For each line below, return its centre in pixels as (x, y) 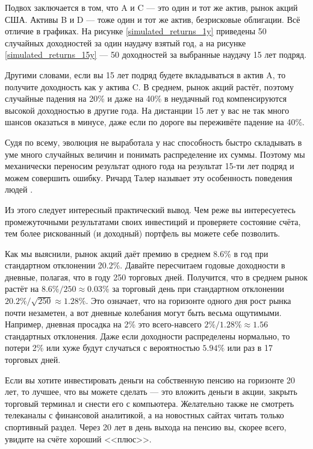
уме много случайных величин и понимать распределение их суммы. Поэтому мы (155, 154)
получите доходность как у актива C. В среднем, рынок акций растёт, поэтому (149, 86)
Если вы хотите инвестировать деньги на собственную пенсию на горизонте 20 (150, 379)
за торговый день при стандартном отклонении (198, 289)
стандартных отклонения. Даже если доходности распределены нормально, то (147, 336)
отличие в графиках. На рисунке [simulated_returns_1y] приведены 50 (136, 31)
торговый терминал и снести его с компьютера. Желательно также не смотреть (150, 403)
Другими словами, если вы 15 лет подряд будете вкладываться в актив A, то (145, 74)
